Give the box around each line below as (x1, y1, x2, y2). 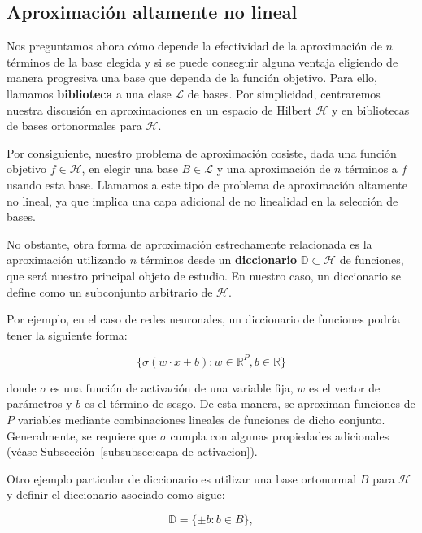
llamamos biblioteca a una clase (7, 84, 172, 102)
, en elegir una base (81, 160, 178, 177)
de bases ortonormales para (7, 117, 142, 134)
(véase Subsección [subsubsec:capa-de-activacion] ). (7, 443, 258, 460)
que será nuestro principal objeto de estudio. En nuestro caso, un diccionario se (7, 266, 402, 284)
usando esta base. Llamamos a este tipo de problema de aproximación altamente (7, 175, 407, 193)
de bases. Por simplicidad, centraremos (187, 84, 381, 102)
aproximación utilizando (7, 251, 127, 268)
